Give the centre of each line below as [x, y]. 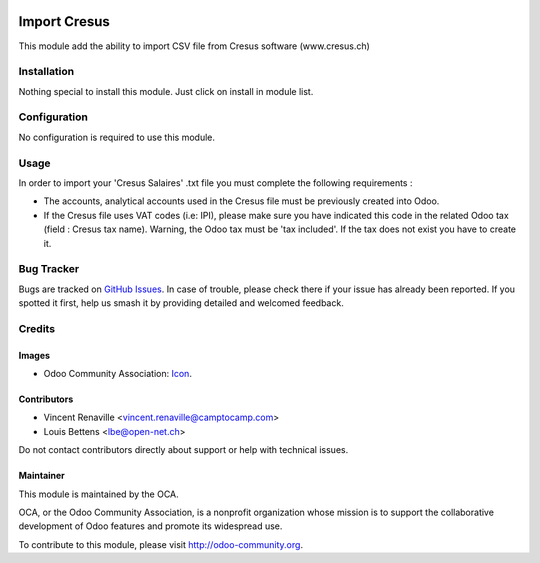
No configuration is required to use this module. [116, 137]
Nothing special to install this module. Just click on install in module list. [166, 91]
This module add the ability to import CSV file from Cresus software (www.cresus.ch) [194, 46]
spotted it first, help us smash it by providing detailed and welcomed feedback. [181, 303]
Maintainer [41, 476]
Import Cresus [64, 21]
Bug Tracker [49, 269]
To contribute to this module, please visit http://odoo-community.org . [161, 544]
